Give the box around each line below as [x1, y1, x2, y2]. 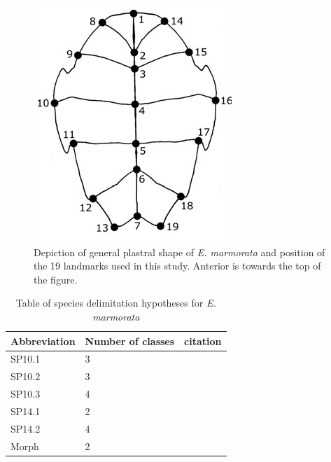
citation [184, 333, 222, 348]
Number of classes [85, 333, 175, 348]
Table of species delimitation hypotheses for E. [15, 295, 216, 310]
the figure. [34, 272, 78, 286]
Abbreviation [10, 333, 76, 348]
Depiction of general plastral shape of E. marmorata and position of [34, 244, 325, 259]
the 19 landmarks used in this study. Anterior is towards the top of [34, 258, 321, 273]
